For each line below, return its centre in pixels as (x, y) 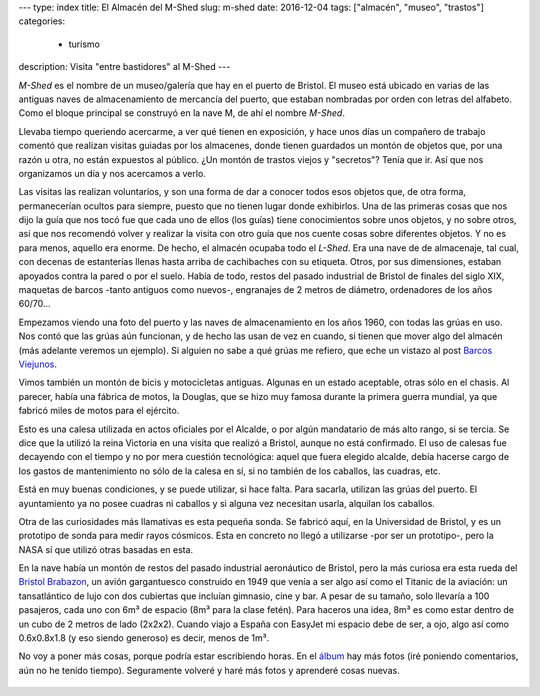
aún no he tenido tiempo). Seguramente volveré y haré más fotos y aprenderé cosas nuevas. (209, 670)
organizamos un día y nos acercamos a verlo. (112, 173)
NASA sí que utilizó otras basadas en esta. (106, 549)
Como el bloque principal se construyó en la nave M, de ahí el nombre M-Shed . (181, 113)
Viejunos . (37, 364)
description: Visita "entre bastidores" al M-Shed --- (124, 67)
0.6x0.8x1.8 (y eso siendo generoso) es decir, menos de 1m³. (144, 638)
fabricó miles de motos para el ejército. (99, 411)
